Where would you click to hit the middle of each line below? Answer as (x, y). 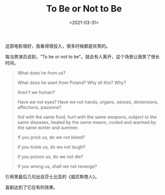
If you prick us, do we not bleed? (51, 137)
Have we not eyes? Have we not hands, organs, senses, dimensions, (88, 102)
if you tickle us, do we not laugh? (51, 147)
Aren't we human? (36, 92)
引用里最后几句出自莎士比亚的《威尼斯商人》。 (52, 176)
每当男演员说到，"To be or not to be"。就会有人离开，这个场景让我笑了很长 (82, 56)
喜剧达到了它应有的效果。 (31, 187)
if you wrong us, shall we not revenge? (57, 166)
